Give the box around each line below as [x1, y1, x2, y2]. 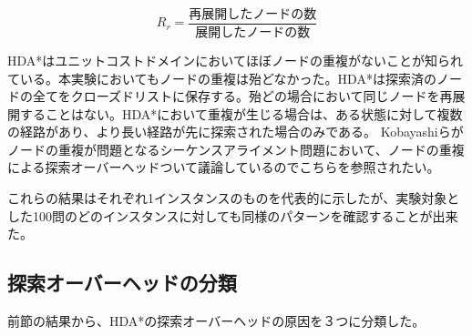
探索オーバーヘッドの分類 [7, 269, 237, 297]
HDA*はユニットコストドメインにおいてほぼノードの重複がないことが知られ [7, 50, 463, 69]
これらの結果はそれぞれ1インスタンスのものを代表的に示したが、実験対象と [7, 188, 460, 208]
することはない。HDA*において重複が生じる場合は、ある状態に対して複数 [19, 104, 463, 123]
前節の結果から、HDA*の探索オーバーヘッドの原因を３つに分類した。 [7, 311, 426, 331]
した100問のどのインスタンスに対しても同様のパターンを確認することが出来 [7, 206, 458, 225]
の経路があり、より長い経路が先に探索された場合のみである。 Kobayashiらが [7, 122, 464, 141]
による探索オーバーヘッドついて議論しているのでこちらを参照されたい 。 [7, 158, 440, 177]
